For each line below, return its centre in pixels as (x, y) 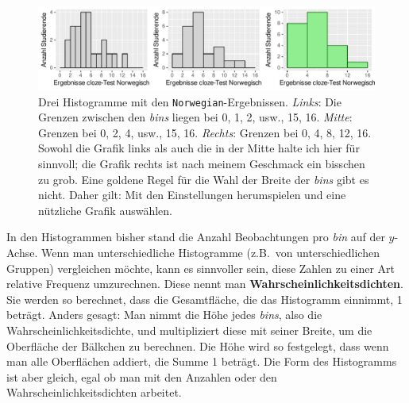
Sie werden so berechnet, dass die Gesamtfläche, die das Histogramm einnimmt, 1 (204, 299)
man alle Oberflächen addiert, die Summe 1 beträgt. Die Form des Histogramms (202, 361)
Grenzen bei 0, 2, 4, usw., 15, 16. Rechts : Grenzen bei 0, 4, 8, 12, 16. (205, 132)
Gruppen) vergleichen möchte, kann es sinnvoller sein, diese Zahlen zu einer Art (201, 268)
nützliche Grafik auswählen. (106, 210)
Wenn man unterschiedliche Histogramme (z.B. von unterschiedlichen (210, 252)
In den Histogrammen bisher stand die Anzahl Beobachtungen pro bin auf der (196, 237)
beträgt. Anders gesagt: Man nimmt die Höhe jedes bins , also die (164, 315)
